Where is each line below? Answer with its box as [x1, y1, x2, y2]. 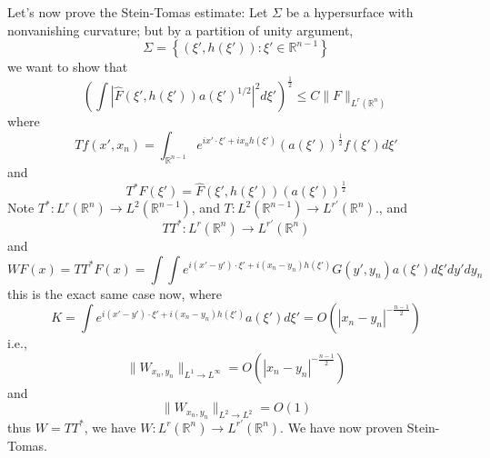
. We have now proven [280, 417, 404, 436]
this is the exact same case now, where [7, 284, 222, 303]
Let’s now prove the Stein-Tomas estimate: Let [7, 3, 268, 21]
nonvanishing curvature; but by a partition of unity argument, [7, 20, 354, 39]
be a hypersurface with [285, 3, 414, 21]
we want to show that [7, 57, 128, 76]
